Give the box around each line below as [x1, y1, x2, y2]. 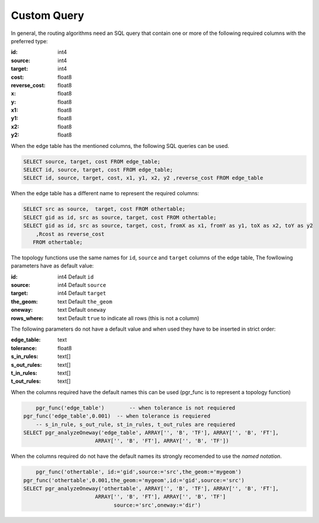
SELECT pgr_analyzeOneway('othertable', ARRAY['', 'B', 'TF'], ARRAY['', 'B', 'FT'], [23, 485, 279, 492]
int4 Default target [57, 290, 106, 297]
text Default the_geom [57, 298, 112, 305]
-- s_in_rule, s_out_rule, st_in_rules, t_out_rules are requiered [35, 421, 236, 428]
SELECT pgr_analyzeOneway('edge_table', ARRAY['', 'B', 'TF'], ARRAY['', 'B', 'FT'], [23, 429, 279, 436]
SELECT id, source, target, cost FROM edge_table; [23, 166, 174, 173]
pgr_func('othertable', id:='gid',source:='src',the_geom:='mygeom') [35, 469, 242, 476]
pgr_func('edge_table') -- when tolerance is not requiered [35, 404, 236, 411]
